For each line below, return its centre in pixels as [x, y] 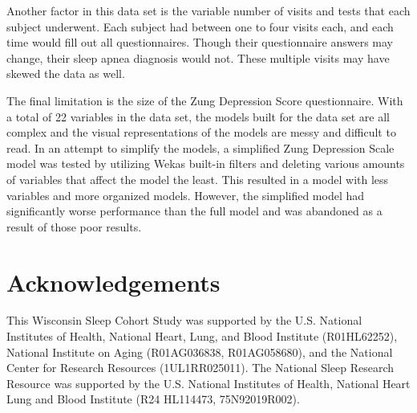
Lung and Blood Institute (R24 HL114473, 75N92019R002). [153, 399]
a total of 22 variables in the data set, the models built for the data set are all [198, 116]
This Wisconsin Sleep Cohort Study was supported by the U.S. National [184, 320]
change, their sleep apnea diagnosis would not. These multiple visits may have [198, 57]
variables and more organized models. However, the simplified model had [186, 195]
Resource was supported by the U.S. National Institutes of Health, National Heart [208, 383]
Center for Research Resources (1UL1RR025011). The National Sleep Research [200, 368]
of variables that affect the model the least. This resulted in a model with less [198, 179]
